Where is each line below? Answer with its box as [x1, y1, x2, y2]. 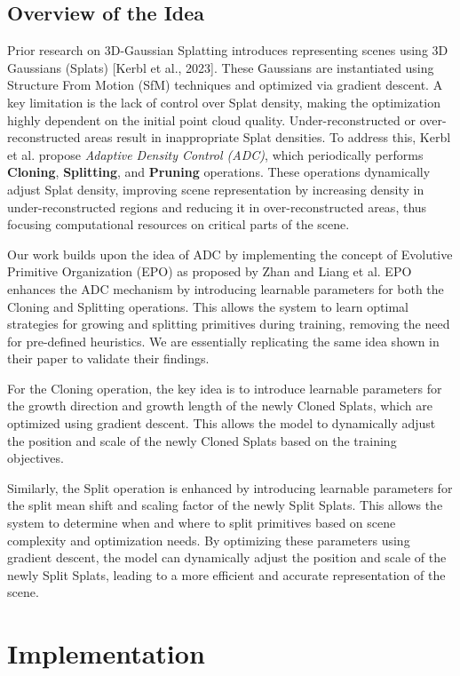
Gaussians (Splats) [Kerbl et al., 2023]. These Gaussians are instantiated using [7, 58, 434, 76]
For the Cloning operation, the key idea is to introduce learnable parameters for [7, 378, 442, 397]
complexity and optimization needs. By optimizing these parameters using [7, 530, 410, 549]
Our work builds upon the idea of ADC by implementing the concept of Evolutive [7, 244, 453, 263]
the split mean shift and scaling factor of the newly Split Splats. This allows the [7, 496, 443, 514]
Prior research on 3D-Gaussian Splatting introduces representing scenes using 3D [7, 41, 448, 60]
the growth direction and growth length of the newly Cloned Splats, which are [7, 396, 432, 415]
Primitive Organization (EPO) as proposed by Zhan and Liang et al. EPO [7, 262, 412, 281]
